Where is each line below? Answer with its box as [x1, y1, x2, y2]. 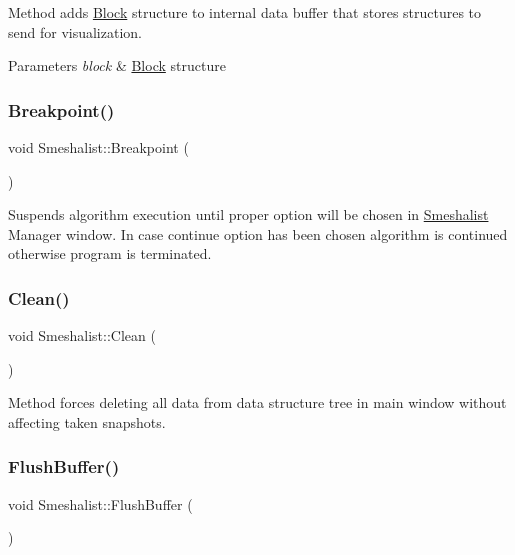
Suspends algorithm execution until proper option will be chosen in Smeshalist [8, 204, 489, 225]
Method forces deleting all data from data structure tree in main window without [8, 392, 507, 413]
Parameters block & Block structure [8, 55, 226, 76]
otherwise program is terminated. [8, 243, 212, 264]
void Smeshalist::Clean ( [8, 325, 156, 346]
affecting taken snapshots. [8, 411, 166, 432]
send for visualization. [8, 21, 142, 42]
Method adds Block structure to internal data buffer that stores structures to [8, 2, 482, 22]
